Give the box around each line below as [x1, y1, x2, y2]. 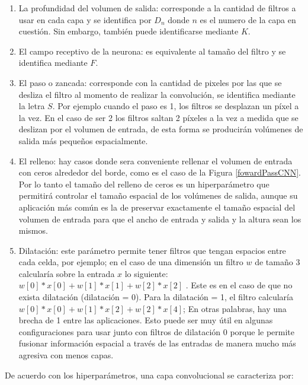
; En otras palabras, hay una [183, 302, 287, 314]
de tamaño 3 [255, 256, 300, 268]
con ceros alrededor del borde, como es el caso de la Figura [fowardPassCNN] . [18, 166, 301, 179]
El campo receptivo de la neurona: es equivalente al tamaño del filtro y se [18, 44, 286, 57]
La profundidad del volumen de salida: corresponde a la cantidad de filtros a [18, 2, 296, 14]
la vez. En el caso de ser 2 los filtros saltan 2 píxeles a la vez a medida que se [18, 111, 299, 123]
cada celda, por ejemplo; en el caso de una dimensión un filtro [18, 256, 243, 268]
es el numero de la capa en [200, 13, 296, 26]
